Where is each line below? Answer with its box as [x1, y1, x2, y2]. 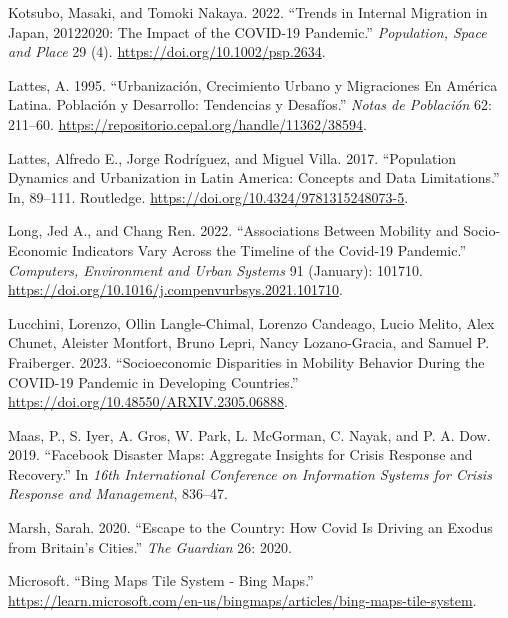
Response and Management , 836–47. [8, 483, 228, 504]
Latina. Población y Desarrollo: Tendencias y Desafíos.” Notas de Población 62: [8, 94, 492, 115]
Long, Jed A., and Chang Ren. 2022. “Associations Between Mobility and [8, 220, 459, 241]
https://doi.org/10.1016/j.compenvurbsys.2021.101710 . [8, 279, 343, 300]
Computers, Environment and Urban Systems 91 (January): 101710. [8, 259, 423, 280]
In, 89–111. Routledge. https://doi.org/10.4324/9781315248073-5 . [8, 186, 409, 207]
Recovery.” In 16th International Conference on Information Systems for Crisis [8, 463, 492, 484]
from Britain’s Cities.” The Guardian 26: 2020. [8, 536, 292, 557]
